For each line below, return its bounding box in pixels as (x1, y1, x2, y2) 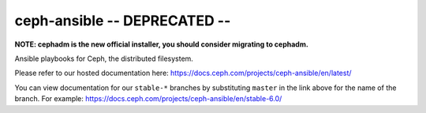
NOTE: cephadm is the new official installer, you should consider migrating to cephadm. (14, 40, 309, 49)
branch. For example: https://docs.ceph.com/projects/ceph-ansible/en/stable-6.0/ (14, 94, 282, 104)
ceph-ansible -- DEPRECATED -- (14, 12, 231, 29)
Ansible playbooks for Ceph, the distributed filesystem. (14, 54, 193, 63)
